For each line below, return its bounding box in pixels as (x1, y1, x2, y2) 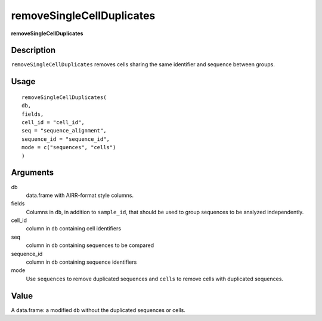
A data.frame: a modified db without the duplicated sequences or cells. (11, 306, 186, 313)
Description (11, 45, 56, 55)
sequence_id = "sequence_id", (21, 135, 110, 143)
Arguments (11, 168, 54, 178)
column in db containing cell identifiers (26, 225, 122, 232)
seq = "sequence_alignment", (21, 127, 107, 134)
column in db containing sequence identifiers (26, 258, 137, 266)
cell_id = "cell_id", (21, 119, 85, 126)
